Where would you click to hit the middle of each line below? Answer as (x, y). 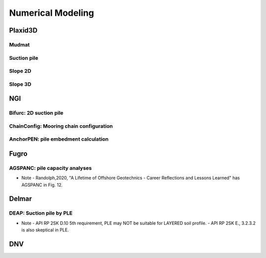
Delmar (20, 199)
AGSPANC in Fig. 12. (42, 184)
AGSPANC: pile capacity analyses (50, 168)
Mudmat (19, 44)
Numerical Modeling (52, 13)
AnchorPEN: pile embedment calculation (59, 139)
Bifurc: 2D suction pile (36, 113)
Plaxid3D (23, 30)
